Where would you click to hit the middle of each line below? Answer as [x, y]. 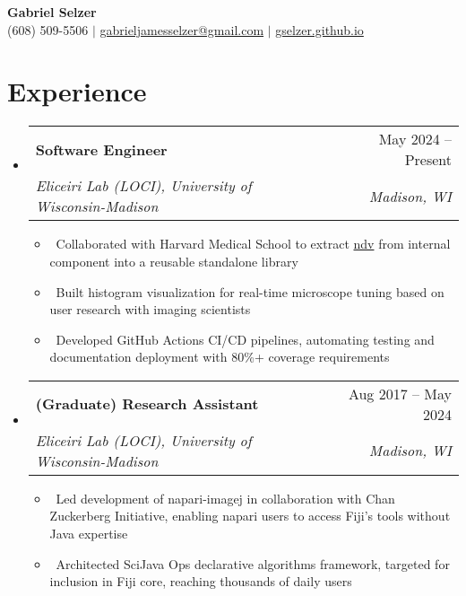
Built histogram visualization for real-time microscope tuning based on [250, 291]
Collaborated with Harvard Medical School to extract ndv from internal [253, 244]
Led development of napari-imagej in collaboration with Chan [225, 498]
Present [428, 160]
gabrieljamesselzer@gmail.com [182, 29]
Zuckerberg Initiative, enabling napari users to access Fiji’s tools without [250, 516]
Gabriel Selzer [52, 12]
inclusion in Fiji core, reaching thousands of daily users [201, 581]
